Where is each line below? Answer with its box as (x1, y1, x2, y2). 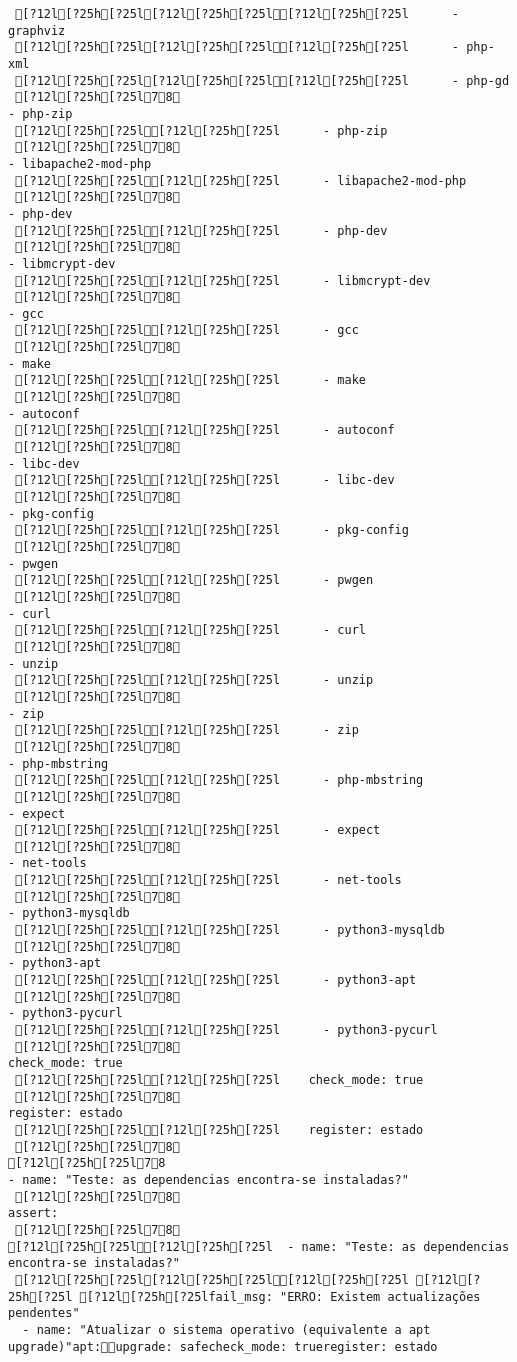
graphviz (8, 23, 66, 38)
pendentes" (8, 1306, 80, 1321)
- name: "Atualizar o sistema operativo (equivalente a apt (22, 1322, 431, 1337)
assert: (8, 1206, 59, 1221)
